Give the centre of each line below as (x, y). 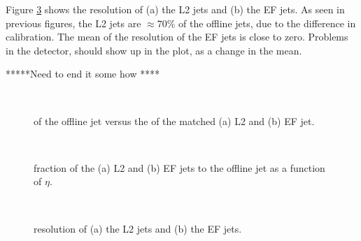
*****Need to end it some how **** (83, 74)
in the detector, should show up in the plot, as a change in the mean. (154, 50)
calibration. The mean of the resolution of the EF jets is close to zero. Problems (177, 37)
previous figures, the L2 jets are (73, 23)
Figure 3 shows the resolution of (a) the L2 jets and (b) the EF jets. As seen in (175, 9)
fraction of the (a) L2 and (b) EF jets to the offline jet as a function (179, 167)
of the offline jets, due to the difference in (267, 23)
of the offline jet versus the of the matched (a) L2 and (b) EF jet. (174, 120)
